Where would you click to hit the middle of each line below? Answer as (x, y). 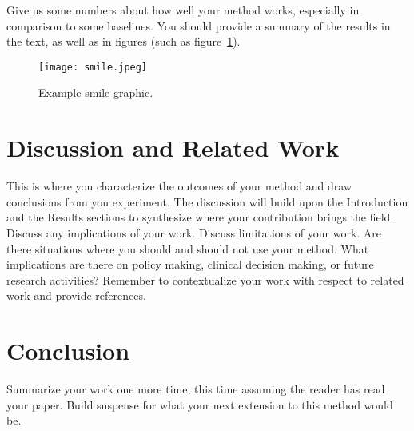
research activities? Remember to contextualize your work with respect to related (205, 279)
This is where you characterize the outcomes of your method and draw (179, 186)
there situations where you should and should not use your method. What (188, 248)
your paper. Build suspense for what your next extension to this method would (200, 404)
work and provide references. (76, 295)
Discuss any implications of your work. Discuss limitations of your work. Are (194, 232)
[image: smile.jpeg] (93, 67)
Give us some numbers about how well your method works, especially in (183, 10)
